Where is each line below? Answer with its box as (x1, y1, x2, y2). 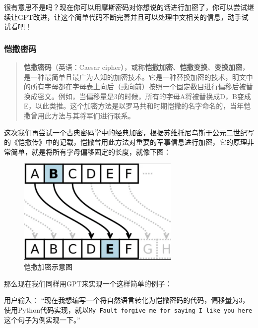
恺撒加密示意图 (24, 262, 72, 272)
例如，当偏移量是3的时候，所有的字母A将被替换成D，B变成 (58, 91, 251, 101)
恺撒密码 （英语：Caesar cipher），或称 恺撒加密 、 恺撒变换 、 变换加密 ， (23, 62, 250, 72)
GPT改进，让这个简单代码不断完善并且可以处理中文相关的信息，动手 (17, 11, 242, 22)
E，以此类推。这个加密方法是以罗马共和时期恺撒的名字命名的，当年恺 (23, 101, 251, 111)
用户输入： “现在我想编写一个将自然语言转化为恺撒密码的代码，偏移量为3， (4, 295, 250, 305)
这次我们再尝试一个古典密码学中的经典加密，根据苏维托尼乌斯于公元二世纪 (4, 127, 247, 137)
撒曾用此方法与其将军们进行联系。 (23, 110, 135, 120)
